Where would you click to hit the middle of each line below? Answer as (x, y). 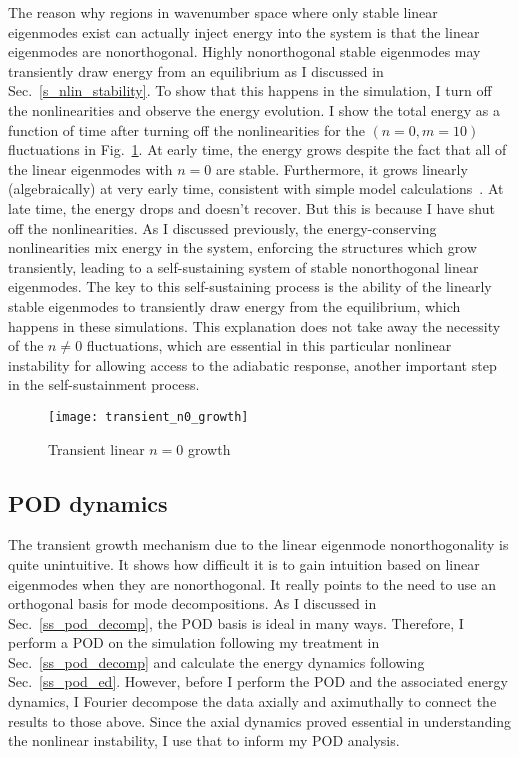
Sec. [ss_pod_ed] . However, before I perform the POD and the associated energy (258, 681)
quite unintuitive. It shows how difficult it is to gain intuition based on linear (244, 563)
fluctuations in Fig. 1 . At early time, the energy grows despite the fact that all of (257, 149)
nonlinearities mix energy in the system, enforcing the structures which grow (242, 247)
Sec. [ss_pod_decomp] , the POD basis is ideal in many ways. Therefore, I (236, 622)
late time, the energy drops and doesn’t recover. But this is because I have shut (251, 207)
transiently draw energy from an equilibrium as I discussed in (196, 70)
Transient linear (96, 448)
